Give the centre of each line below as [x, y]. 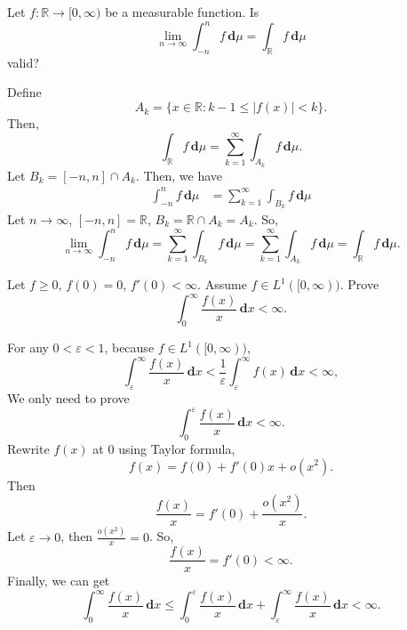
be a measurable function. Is [182, 12]
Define [24, 92]
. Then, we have [179, 175]
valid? [23, 62]
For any [28, 347]
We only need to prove [68, 398]
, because [129, 347]
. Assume [222, 284]
